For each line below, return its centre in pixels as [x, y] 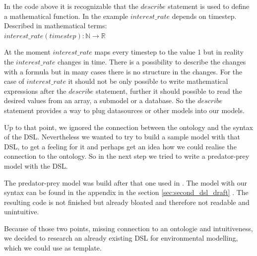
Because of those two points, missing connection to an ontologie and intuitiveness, [128, 228]
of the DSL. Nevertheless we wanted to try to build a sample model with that [122, 137]
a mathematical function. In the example [66, 16]
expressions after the [35, 91]
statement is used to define [209, 6]
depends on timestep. [204, 16]
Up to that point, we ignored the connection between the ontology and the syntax [128, 127]
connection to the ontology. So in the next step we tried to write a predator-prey [127, 156]
